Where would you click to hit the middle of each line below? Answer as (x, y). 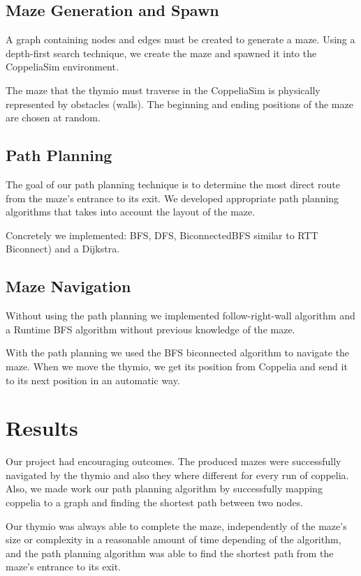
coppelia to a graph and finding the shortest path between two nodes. (155, 502)
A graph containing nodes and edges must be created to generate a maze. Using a (180, 39)
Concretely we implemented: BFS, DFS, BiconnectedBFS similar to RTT (162, 235)
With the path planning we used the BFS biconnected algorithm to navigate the (178, 353)
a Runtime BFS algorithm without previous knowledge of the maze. (150, 329)
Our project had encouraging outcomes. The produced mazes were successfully (174, 461)
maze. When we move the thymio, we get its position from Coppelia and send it (177, 366)
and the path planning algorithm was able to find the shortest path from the (170, 553)
